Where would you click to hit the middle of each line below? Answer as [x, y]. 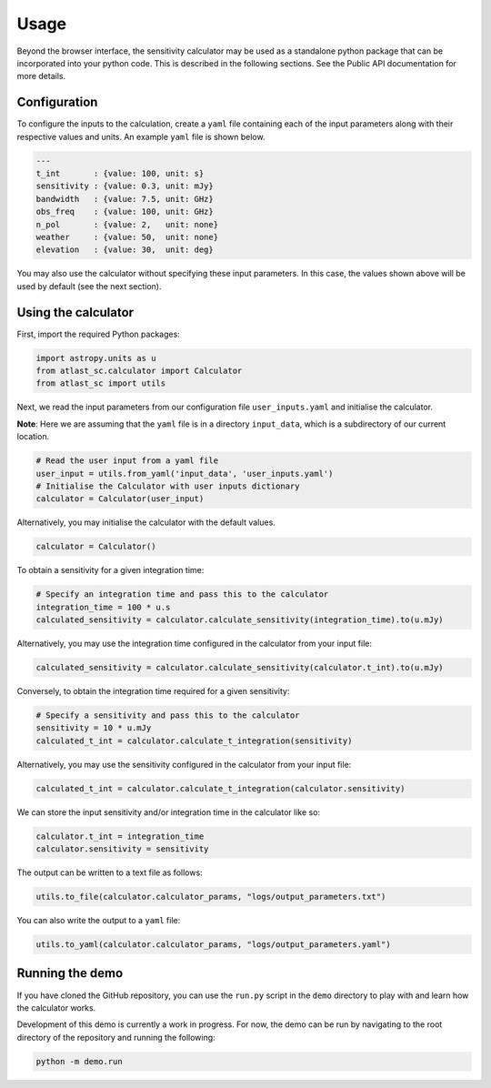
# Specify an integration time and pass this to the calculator [182, 594]
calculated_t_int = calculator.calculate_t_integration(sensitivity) [194, 740]
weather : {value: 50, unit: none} [127, 237]
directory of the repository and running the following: [116, 1037]
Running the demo [70, 973]
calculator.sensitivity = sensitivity [122, 849]
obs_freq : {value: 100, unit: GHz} [125, 212]
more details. [41, 76]
